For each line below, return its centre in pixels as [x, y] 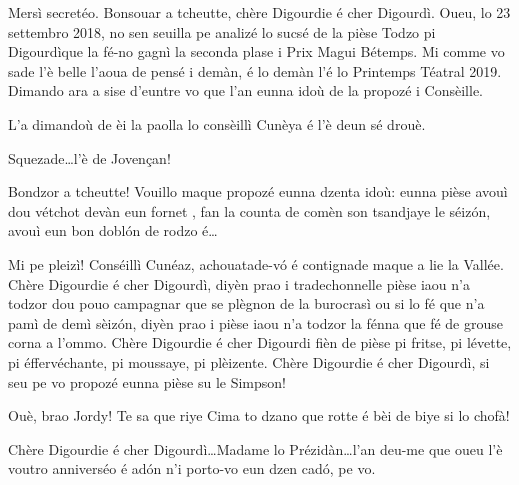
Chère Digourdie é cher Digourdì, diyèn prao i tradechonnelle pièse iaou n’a [239, 283]
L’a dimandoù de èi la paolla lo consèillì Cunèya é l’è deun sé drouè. [217, 123]
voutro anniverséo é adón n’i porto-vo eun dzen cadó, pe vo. [192, 468]
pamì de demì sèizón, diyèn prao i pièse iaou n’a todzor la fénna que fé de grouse [255, 322]
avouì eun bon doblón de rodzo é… [113, 230]
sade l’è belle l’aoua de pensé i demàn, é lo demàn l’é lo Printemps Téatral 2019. [255, 70]
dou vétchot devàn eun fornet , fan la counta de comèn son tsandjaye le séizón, [249, 210]
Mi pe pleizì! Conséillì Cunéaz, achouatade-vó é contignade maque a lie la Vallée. [256, 263]
